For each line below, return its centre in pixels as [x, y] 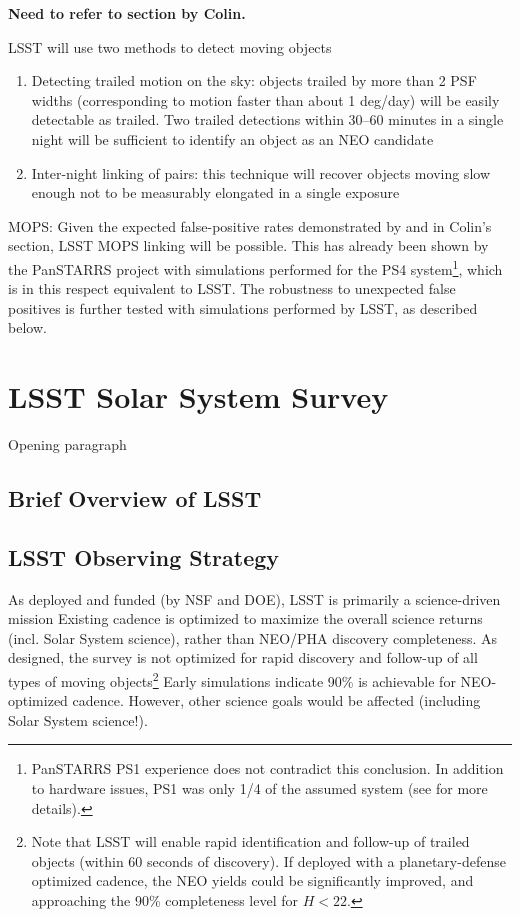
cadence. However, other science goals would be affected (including [276, 700]
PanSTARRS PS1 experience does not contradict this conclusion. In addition [267, 768]
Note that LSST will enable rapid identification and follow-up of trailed [250, 841]
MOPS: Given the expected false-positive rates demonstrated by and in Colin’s [250, 225]
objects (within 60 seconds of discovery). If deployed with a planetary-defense [268, 860]
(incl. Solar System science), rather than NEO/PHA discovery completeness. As [253, 637]
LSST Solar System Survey [198, 396]
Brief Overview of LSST [135, 498]
